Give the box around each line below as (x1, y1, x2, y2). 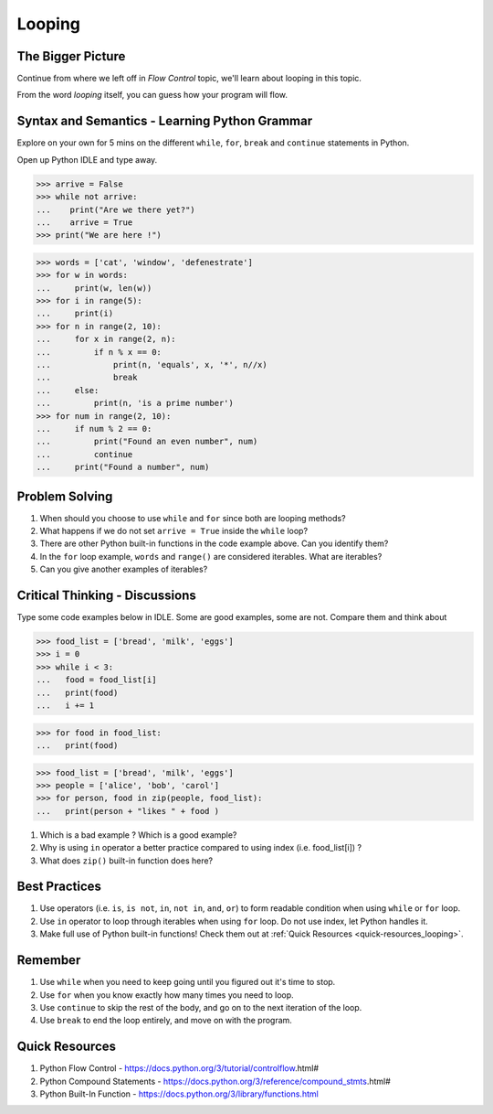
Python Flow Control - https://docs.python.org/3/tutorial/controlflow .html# (39, 1063, 320, 1074)
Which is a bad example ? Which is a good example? (39, 829, 237, 841)
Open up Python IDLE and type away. (16, 154, 158, 165)
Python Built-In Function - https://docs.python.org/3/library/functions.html (39, 1088, 319, 1099)
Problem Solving (16, 488, 113, 504)
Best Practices (16, 879, 102, 894)
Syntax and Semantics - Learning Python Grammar (16, 113, 313, 129)
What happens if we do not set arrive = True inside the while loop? (39, 526, 309, 537)
